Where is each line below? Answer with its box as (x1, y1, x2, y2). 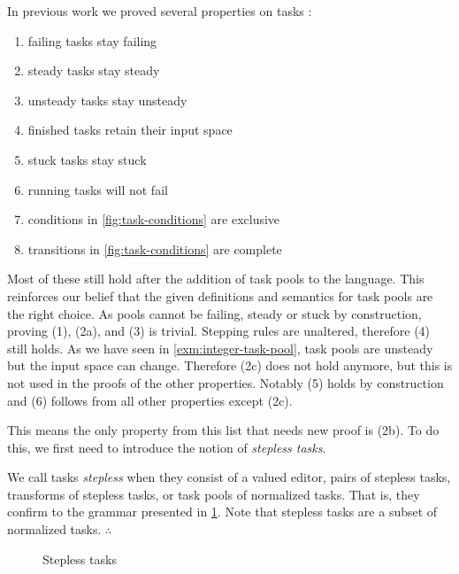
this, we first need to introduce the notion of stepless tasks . (7, 438, 326, 456)
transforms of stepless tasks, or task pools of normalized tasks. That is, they (7, 485, 420, 503)
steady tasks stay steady (27, 61, 160, 80)
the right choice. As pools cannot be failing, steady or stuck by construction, (7, 304, 422, 322)
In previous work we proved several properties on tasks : (7, 2, 312, 19)
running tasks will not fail (27, 180, 168, 198)
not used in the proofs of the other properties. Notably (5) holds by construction (7, 373, 444, 392)
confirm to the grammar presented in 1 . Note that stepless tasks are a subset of (7, 502, 438, 521)
